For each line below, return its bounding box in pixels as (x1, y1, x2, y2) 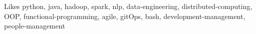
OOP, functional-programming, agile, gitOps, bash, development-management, (4, 10, 245, 21)
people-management (4, 20, 65, 31)
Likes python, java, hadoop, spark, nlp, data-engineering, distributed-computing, (4, 1, 252, 11)
